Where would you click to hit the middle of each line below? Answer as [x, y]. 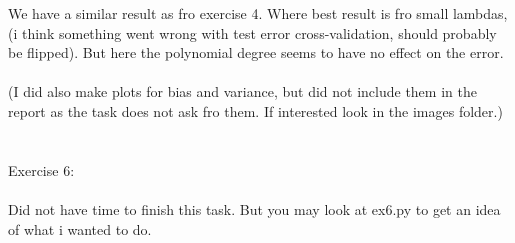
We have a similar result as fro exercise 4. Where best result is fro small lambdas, [258, 13]
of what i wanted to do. [80, 228]
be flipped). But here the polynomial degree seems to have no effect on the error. [256, 52]
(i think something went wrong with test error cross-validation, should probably [252, 32]
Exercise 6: [41, 169]
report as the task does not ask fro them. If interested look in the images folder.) [255, 110]
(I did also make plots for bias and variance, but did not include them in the [242, 91]
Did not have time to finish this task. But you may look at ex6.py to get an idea [254, 208]
